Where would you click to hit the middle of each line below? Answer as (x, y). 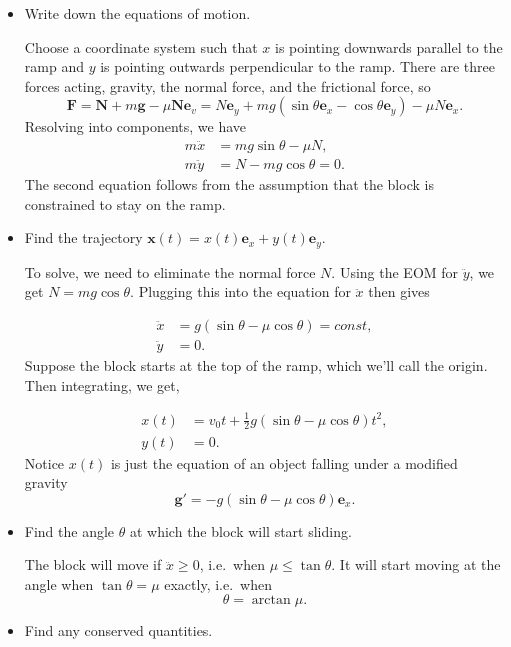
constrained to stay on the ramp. (125, 203)
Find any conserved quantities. (118, 630)
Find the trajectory (83, 237)
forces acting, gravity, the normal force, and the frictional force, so (227, 85)
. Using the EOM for (395, 271)
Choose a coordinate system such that (141, 46)
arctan (271, 600)
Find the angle (69, 530)
